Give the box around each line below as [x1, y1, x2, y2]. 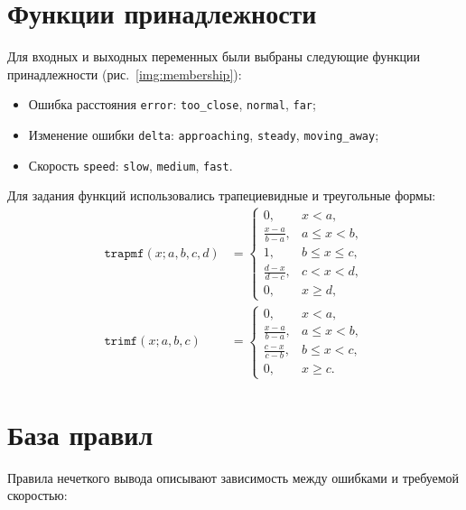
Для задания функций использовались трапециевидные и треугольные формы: [7, 186, 436, 205]
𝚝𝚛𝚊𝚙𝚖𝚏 [104, 246, 144, 260]
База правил [7, 415, 154, 452]
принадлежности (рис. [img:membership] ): [7, 64, 242, 83]
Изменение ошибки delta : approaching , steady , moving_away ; [28, 125, 379, 144]
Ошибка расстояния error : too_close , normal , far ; [28, 95, 316, 114]
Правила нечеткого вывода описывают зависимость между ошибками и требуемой [7, 468, 460, 487]
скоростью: [7, 486, 68, 505]
